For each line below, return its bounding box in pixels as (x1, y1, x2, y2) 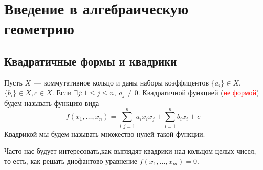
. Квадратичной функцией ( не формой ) (138, 87, 259, 98)
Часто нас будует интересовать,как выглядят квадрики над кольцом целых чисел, (4, 145, 256, 156)
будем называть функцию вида (4, 97, 99, 108)
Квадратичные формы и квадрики (4, 53, 177, 69)
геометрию (4, 18, 74, 39)
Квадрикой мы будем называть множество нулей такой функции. (4, 128, 205, 139)
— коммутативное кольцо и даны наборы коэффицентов (34, 77, 209, 88)
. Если (52, 87, 72, 98)
